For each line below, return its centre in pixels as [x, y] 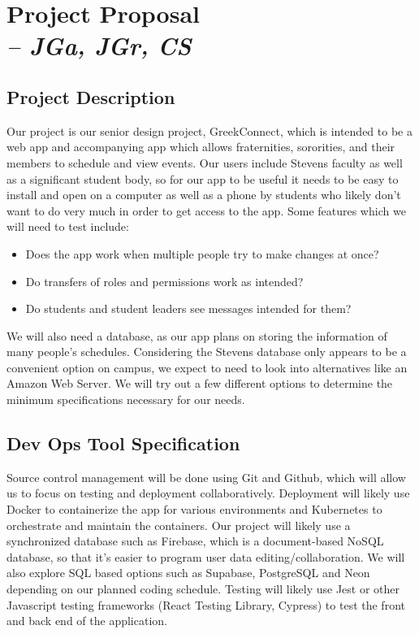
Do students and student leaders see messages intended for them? [188, 308]
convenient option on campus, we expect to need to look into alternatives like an [207, 367]
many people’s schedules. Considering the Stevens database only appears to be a [207, 352]
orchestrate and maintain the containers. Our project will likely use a [179, 525]
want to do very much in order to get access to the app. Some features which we [206, 210]
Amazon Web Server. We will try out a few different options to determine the [200, 383]
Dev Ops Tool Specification [123, 443]
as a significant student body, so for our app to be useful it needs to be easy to [203, 178]
